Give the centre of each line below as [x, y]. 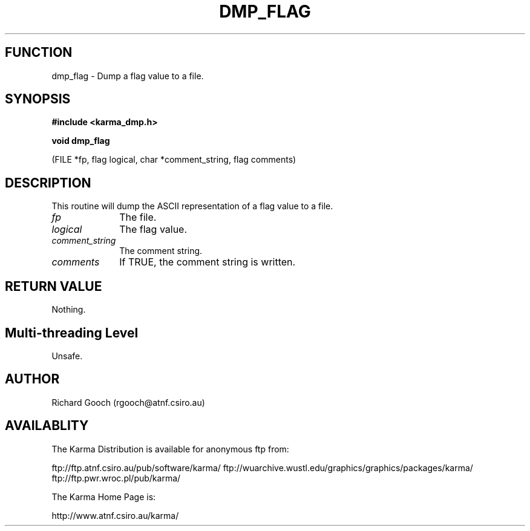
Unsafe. [67, 356]
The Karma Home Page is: [104, 497]
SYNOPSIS [38, 99]
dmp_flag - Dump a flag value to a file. [128, 76]
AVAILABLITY [47, 426]
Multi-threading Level [72, 333]
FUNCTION [39, 53]
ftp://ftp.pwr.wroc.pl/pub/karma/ [116, 478]
